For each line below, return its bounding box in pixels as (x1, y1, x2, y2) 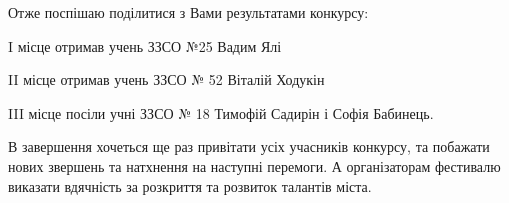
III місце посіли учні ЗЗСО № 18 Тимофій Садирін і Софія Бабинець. (8, 102, 434, 123)
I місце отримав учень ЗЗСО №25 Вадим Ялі (8, 35, 282, 56)
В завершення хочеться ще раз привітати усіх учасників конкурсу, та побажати (8, 136, 490, 157)
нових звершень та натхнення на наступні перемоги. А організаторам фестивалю (8, 155, 501, 176)
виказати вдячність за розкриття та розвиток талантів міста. (8, 175, 372, 196)
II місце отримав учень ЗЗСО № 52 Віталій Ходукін (8, 69, 325, 90)
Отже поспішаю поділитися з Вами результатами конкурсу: (8, 2, 369, 22)
